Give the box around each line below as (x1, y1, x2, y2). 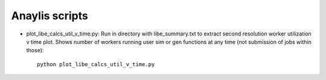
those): (26, 47, 44, 54)
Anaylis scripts (11, 9, 89, 22)
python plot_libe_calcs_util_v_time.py (37, 61, 155, 67)
